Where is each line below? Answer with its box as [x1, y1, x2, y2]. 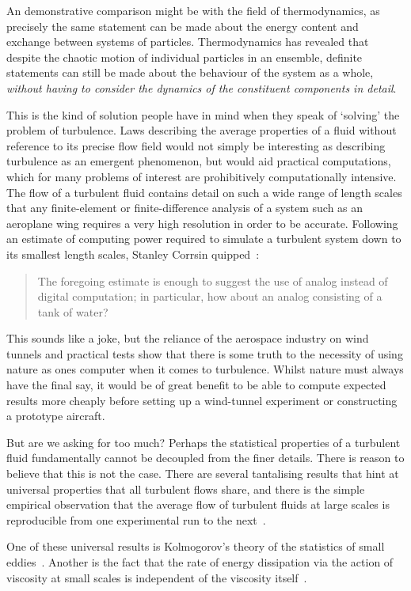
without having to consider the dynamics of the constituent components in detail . [6, 79, 397, 96]
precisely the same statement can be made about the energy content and [6, 17, 359, 34]
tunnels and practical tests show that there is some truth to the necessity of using [6, 345, 403, 362]
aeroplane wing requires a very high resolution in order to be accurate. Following [6, 214, 398, 231]
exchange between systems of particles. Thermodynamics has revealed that [6, 33, 369, 50]
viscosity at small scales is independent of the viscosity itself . [6, 569, 307, 585]
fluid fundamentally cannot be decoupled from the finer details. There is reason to [6, 449, 405, 466]
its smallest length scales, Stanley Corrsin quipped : [6, 245, 260, 262]
